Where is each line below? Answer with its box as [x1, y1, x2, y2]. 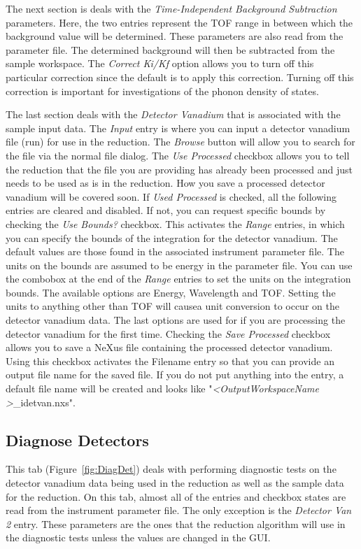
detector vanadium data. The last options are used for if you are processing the [6, 313, 346, 327]
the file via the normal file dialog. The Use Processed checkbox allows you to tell [6, 148, 350, 162]
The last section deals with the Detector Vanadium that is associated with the [6, 107, 341, 122]
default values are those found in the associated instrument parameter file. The [6, 244, 344, 259]
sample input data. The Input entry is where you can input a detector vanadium [6, 120, 351, 135]
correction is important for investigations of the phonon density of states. [6, 83, 319, 98]
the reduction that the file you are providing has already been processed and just [6, 162, 353, 176]
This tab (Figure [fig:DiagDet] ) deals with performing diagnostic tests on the [6, 462, 337, 476]
